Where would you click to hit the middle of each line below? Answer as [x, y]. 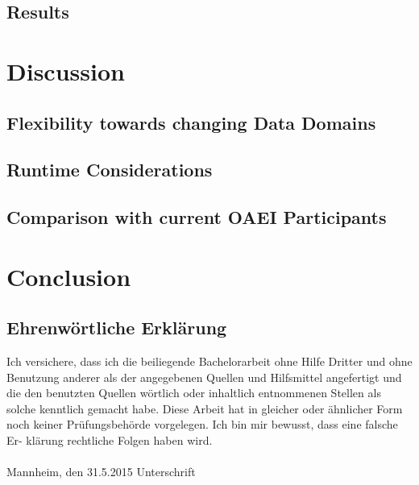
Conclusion [69, 276]
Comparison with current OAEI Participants [197, 217]
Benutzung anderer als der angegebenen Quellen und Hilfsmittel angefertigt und [204, 377]
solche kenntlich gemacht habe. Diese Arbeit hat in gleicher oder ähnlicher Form [205, 408]
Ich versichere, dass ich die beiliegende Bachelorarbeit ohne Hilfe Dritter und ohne [209, 361]
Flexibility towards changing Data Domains [191, 122]
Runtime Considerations [110, 170]
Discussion [66, 70]
